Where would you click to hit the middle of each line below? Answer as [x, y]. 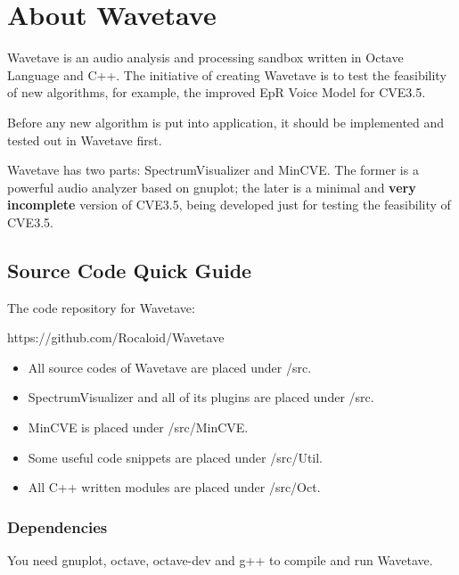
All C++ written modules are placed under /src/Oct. [174, 487]
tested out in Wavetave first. [85, 140]
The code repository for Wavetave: [101, 307]
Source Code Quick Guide [130, 270]
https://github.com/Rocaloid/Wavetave [116, 337]
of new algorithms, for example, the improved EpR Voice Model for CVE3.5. [217, 92]
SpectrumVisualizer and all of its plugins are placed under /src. [201, 397]
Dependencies [57, 526]
